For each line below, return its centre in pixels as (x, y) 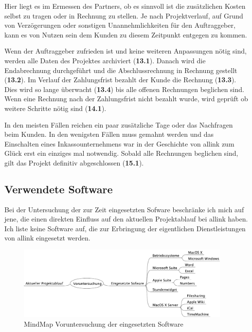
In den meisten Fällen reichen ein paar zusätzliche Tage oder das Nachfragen (119, 124)
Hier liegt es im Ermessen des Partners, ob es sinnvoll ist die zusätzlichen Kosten (125, 6)
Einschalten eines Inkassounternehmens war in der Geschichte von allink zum (119, 143)
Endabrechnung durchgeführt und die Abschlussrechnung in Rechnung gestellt (121, 70)
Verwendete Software (59, 189)
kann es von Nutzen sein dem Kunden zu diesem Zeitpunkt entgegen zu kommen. (126, 34)
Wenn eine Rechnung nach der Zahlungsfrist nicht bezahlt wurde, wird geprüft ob (126, 99)
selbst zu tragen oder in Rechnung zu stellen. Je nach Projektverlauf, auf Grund (124, 15)
